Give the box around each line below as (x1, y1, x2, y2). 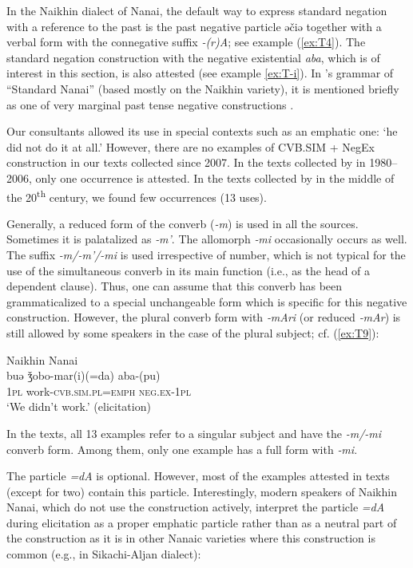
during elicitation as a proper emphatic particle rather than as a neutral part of (6, 514, 397, 531)
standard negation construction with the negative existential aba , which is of (6, 49, 380, 65)
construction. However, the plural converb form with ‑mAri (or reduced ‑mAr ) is (6, 309, 401, 325)
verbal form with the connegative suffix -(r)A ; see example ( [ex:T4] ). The (6, 34, 366, 50)
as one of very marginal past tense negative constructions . (6, 96, 294, 112)
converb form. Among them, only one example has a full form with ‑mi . (6, 440, 358, 457)
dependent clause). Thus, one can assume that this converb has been (6, 278, 343, 294)
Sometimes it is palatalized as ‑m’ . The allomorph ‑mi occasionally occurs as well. (6, 231, 407, 247)
